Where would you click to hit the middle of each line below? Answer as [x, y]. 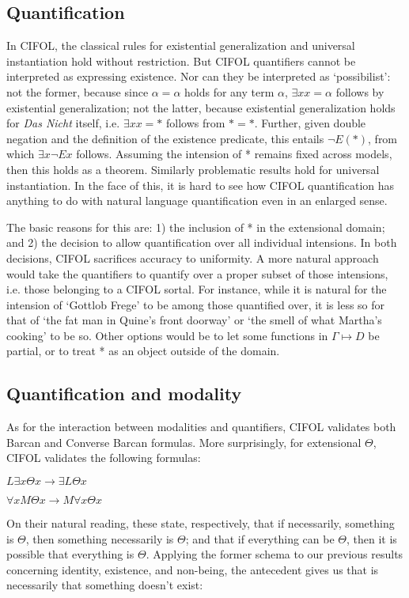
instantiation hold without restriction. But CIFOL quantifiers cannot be [181, 61]
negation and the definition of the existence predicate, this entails [165, 138]
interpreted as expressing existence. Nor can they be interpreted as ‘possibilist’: [199, 76]
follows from [196, 123]
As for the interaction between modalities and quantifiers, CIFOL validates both [201, 427]
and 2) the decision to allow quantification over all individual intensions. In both [202, 242]
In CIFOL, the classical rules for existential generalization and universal [181, 45]
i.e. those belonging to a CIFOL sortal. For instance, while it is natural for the [197, 289]
